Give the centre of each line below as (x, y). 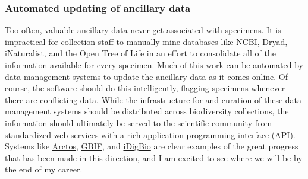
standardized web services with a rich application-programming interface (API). (150, 134)
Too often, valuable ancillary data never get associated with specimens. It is (143, 30)
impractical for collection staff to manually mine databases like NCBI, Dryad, (146, 41)
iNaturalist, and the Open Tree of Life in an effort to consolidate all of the (140, 53)
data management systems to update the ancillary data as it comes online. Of (146, 76)
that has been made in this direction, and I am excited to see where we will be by (154, 157)
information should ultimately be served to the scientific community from (139, 122)
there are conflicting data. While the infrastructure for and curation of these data (153, 99)
